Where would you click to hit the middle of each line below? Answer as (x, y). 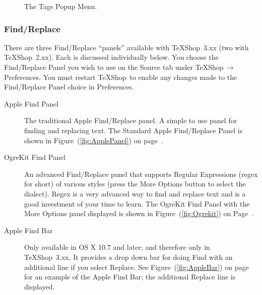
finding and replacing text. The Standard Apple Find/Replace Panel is (134, 130)
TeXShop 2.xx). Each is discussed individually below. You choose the (111, 57)
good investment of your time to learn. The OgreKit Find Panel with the (137, 203)
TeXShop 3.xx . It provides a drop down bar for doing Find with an (128, 257)
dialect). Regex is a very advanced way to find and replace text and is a (135, 193)
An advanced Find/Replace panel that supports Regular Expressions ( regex (141, 174)
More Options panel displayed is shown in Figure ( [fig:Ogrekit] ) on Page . (139, 213)
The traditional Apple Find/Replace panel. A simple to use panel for (131, 120)
